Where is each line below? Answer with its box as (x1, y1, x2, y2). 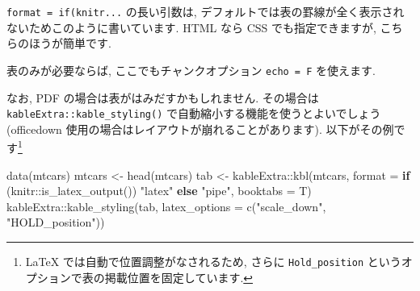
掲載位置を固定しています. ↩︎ (104, 268, 254, 285)
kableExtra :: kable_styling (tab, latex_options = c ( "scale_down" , (6, 197, 326, 214)
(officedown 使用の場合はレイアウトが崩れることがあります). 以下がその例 (6, 120, 394, 137)
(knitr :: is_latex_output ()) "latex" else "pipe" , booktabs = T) (6, 182, 312, 199)
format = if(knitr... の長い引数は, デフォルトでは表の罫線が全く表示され (6, 3, 405, 19)
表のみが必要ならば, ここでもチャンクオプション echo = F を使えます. (6, 61, 376, 78)
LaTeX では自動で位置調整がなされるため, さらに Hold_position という (25, 252, 401, 269)
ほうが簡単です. (28, 35, 111, 52)
